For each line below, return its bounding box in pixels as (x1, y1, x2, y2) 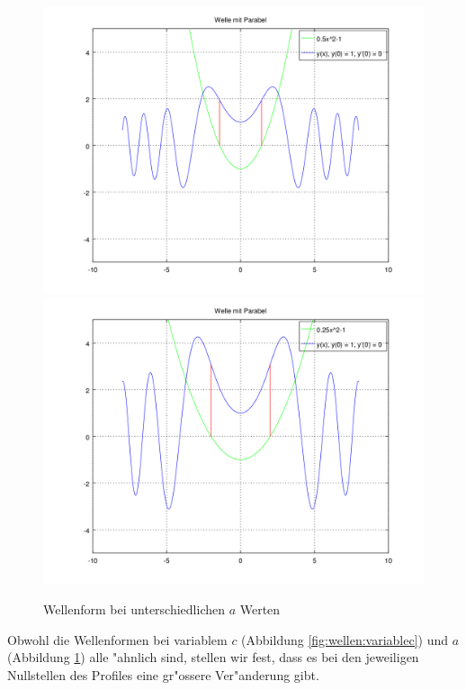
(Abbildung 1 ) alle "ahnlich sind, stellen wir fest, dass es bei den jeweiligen (7, 648, 419, 667)
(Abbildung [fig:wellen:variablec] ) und (241, 630, 449, 649)
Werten (239, 600, 281, 619)
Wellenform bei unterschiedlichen (43, 600, 226, 619)
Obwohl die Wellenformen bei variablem (7, 630, 228, 649)
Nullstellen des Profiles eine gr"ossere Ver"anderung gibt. (7, 665, 319, 684)
